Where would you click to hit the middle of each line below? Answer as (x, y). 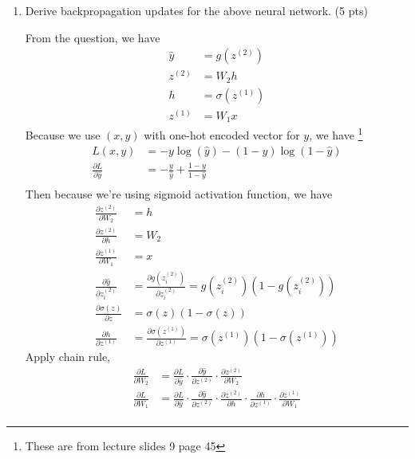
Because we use (63, 134)
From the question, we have (93, 37)
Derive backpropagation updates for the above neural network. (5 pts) (196, 10)
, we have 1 (336, 133)
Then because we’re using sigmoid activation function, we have (179, 193)
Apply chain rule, (68, 357)
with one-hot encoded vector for (222, 134)
